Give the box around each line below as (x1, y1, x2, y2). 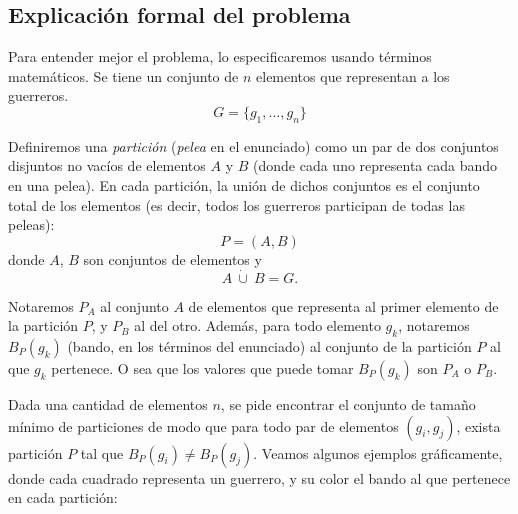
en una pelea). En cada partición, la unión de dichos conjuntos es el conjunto (8, 174, 480, 195)
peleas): (8, 214, 55, 235)
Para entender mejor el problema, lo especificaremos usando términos (8, 46, 432, 67)
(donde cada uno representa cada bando (253, 155, 498, 176)
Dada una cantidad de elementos (8, 393, 208, 414)
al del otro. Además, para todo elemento (134, 315, 381, 336)
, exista (456, 415, 501, 436)
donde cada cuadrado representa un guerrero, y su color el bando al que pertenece (8, 467, 511, 488)
